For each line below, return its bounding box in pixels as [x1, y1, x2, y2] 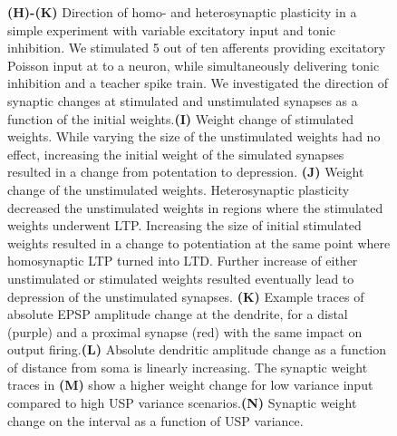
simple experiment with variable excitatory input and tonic [7, 20, 335, 39]
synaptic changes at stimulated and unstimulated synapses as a [7, 91, 358, 110]
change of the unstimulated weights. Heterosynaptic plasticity [7, 179, 350, 199]
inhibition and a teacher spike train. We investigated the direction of [7, 73, 388, 92]
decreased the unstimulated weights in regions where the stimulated [7, 198, 383, 217]
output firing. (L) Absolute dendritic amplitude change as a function [7, 340, 387, 359]
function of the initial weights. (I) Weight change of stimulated [7, 109, 354, 128]
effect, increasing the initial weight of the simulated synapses [7, 144, 344, 163]
